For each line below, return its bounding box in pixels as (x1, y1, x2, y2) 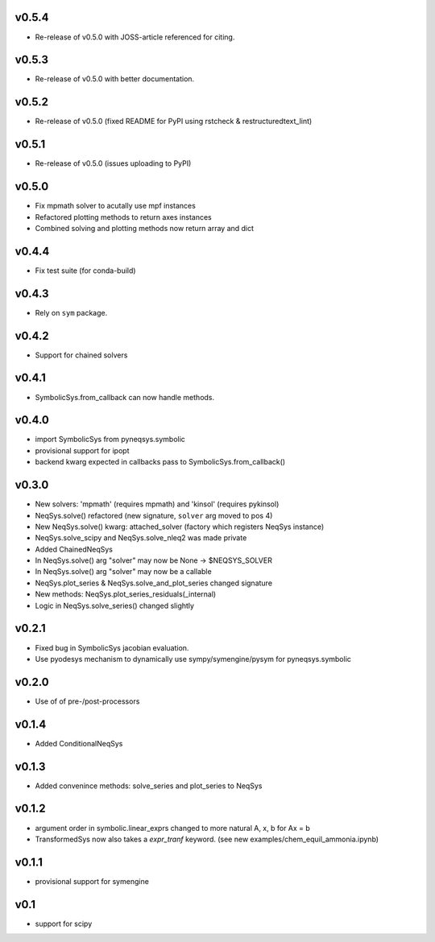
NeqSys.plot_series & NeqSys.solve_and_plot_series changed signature (35, 578, 273, 588)
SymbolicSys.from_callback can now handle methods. (35, 392, 215, 402)
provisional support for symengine (35, 876, 149, 886)
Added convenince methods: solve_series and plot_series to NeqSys (35, 781, 263, 791)
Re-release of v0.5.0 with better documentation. (35, 74, 195, 84)
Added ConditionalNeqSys (35, 738, 123, 748)
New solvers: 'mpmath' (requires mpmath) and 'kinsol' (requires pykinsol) (35, 499, 280, 509)
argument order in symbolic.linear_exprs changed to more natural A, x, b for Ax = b (35, 823, 310, 833)
